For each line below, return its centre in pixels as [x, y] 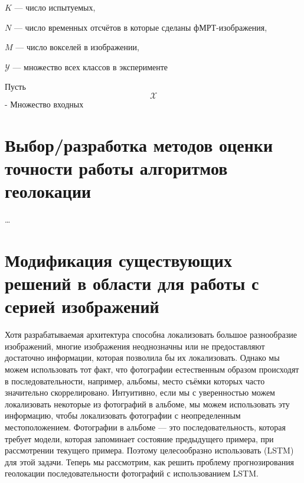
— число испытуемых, [55, 7]
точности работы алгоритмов [116, 167]
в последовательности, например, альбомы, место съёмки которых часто [135, 381]
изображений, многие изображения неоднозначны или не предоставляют [135, 346]
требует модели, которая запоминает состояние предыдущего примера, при [139, 438]
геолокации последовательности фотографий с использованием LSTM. [132, 473]
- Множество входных [44, 104]
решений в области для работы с [132, 283]
